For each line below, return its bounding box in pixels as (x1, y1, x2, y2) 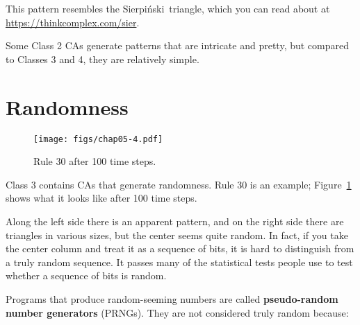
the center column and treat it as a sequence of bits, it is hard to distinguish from (6, 241, 354, 256)
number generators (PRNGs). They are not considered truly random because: (6, 305, 349, 319)
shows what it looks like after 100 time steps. (6, 191, 197, 205)
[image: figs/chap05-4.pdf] (33, 134, 163, 144)
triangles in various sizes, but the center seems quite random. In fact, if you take (6, 227, 348, 242)
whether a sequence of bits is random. (6, 268, 167, 283)
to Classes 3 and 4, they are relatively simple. (6, 51, 199, 66)
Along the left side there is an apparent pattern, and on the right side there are (6, 213, 344, 228)
